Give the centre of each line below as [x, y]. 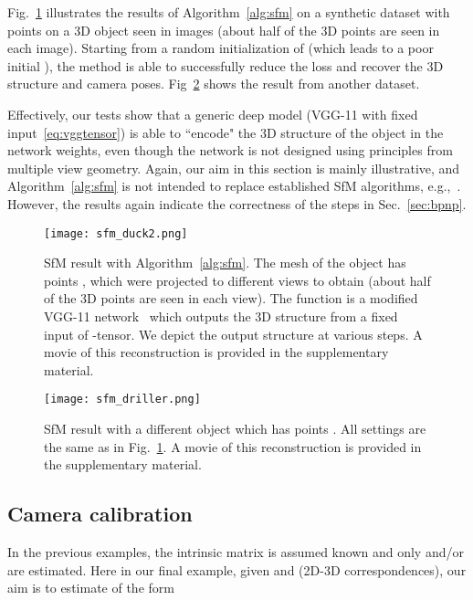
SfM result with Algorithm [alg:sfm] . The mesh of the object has [225, 263]
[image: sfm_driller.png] [122, 400]
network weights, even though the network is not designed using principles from [230, 150]
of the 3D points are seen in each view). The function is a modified [231, 298]
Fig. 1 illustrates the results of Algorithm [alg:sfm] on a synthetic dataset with [229, 12]
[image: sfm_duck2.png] [116, 233]
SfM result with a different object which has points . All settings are [235, 428]
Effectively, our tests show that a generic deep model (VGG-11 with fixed [213, 114]
